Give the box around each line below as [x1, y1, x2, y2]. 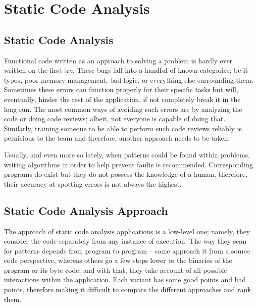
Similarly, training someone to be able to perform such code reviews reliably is [4, 123, 242, 133]
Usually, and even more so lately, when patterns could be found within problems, [4, 149, 250, 159]
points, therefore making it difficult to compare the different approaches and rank [4, 284, 251, 295]
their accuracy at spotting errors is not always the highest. [4, 178, 182, 189]
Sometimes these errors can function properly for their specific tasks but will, [4, 84, 238, 95]
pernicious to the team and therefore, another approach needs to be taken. [4, 133, 230, 143]
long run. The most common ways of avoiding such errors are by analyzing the [4, 103, 242, 114]
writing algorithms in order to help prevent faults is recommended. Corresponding [4, 159, 253, 169]
